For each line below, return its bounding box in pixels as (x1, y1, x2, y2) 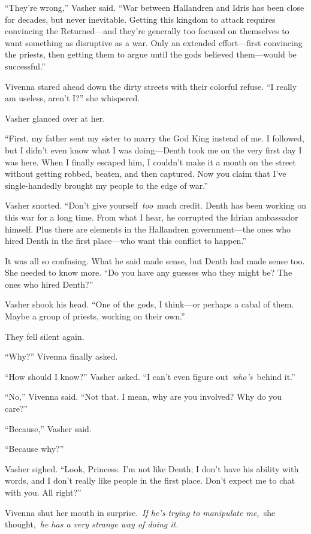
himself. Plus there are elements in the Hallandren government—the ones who (5, 222, 291, 235)
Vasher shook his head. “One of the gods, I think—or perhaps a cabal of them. (5, 298, 294, 310)
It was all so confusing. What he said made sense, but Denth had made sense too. (5, 254, 305, 267)
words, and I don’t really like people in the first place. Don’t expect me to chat (5, 474, 295, 487)
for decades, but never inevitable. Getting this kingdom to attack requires (5, 13, 276, 25)
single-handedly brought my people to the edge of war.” (5, 179, 208, 191)
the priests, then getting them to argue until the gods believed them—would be (5, 48, 297, 61)
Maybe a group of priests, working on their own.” (5, 310, 185, 322)
